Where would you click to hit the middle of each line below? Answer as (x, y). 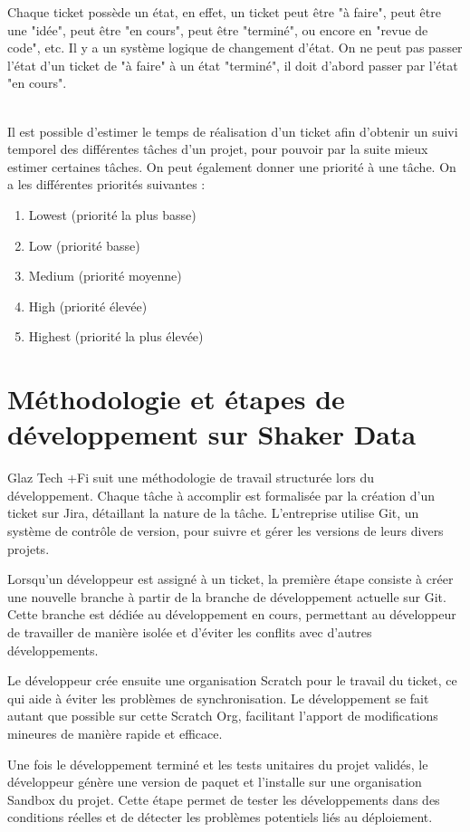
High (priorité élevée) (88, 306)
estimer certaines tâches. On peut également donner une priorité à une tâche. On (232, 166)
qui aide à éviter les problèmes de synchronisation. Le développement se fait (218, 698)
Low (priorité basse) (84, 245)
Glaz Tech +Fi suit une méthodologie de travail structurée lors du (191, 478)
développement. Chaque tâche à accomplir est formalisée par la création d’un (221, 495)
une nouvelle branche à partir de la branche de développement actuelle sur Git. (227, 596)
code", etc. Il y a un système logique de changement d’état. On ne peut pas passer (235, 48)
